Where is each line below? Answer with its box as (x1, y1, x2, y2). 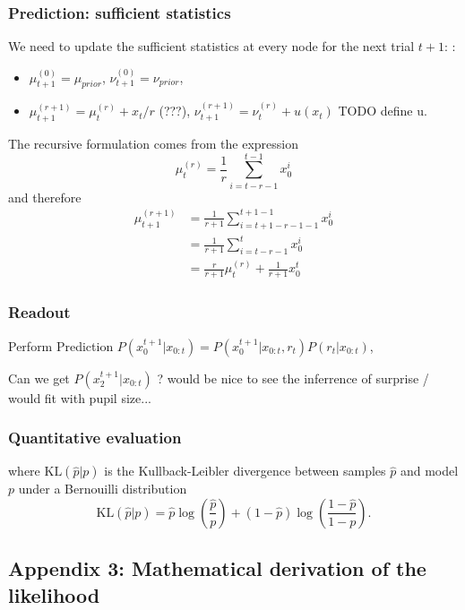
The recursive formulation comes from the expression (8, 134, 299, 153)
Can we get (8, 368, 70, 387)
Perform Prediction (8, 336, 114, 355)
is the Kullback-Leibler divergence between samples (104, 461, 386, 480)
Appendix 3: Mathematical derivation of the (8, 554, 426, 582)
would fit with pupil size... (8, 388, 151, 407)
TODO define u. (338, 101, 427, 120)
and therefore (8, 187, 82, 206)
